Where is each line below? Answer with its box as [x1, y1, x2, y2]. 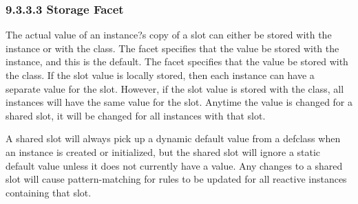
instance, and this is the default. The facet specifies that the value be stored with [6, 54, 348, 69]
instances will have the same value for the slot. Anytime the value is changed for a [6, 95, 353, 109]
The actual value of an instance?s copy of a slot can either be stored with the [6, 27, 332, 42]
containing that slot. [6, 185, 92, 199]
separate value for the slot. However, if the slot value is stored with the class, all [6, 81, 344, 95]
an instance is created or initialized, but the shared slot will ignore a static [6, 144, 321, 159]
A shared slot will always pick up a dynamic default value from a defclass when [6, 131, 341, 146]
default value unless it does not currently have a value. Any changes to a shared [6, 158, 343, 172]
